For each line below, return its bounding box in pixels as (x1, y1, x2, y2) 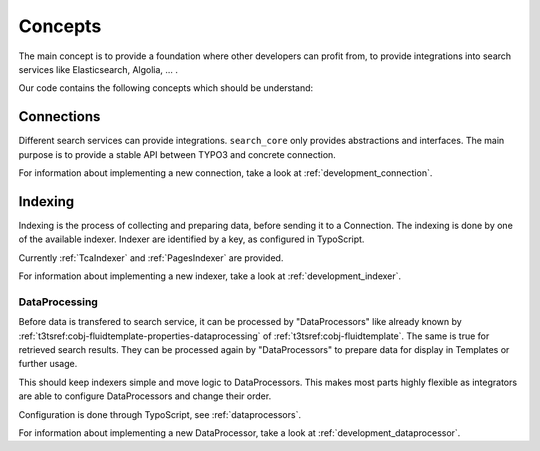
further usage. (18, 358, 78, 370)
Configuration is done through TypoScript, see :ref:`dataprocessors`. (18, 408, 302, 420)
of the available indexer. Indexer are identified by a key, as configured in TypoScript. (18, 233, 365, 245)
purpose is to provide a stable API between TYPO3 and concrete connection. (18, 148, 337, 160)
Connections (18, 108, 101, 125)
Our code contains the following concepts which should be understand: (18, 82, 314, 94)
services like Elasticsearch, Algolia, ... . (18, 63, 179, 75)
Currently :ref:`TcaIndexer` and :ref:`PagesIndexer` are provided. (18, 251, 284, 264)
